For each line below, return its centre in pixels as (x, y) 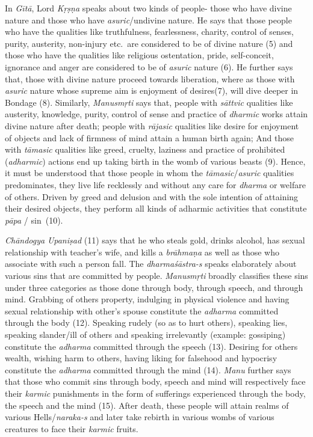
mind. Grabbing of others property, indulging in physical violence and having (147, 299)
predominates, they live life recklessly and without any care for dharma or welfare (155, 184)
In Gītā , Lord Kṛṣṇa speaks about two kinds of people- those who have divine (148, 8)
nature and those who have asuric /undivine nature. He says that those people (148, 20)
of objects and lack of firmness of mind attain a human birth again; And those (149, 137)
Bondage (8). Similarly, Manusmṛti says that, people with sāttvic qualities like (149, 102)
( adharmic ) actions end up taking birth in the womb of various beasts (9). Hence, (155, 161)
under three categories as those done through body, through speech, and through (154, 287)
